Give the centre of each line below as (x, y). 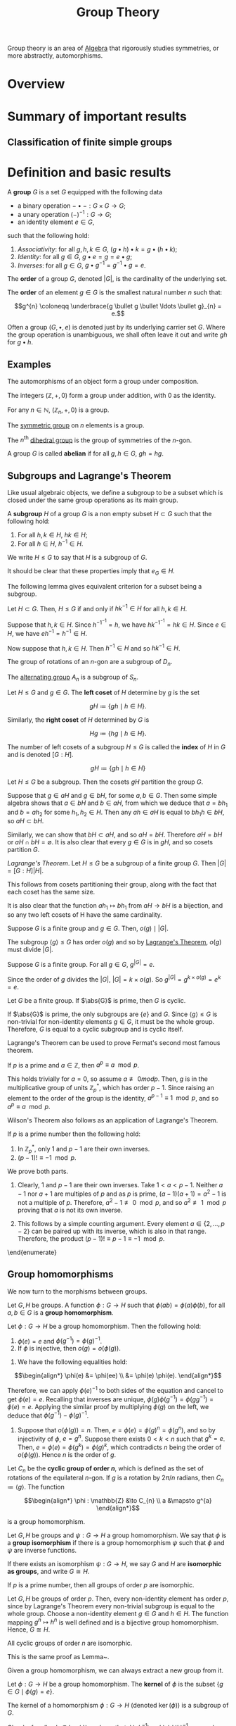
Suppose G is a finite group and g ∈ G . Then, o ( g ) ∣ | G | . (88, 928)
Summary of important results (97, 116)
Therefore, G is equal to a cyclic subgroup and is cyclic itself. (96, 1029)
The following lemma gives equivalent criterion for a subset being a (105, 586)
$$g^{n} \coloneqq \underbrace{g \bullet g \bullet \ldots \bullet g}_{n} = (118, 306)
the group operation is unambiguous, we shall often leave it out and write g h (117, 334)
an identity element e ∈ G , (56, 222)
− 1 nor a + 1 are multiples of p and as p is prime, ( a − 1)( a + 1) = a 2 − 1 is (122, 1193)
